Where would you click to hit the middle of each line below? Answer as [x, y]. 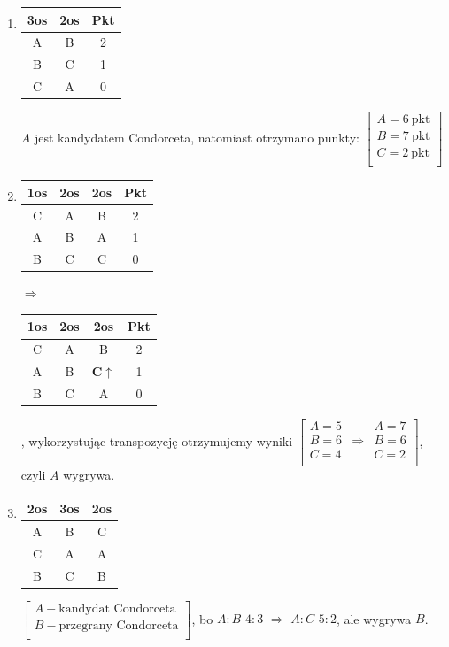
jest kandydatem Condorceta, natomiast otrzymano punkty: [197, 138]
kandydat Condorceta [117, 608]
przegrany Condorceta [119, 625]
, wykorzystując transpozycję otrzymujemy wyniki [157, 440]
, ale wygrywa [374, 618]
